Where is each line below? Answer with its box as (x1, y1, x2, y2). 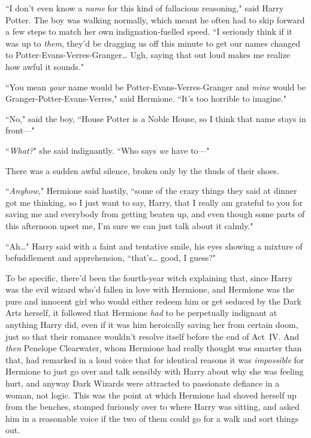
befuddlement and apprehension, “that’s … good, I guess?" (5, 251, 216, 264)
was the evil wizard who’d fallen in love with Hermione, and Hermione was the (5, 283, 295, 296)
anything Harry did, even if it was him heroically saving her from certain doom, (5, 318, 298, 331)
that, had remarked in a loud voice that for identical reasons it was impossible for (5, 353, 304, 366)
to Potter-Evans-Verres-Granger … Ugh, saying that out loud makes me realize (5, 48, 291, 61)
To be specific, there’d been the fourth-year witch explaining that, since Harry (5, 271, 293, 284)
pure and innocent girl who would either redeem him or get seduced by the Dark (5, 294, 302, 307)
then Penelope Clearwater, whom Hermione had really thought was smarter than (5, 342, 302, 354)
